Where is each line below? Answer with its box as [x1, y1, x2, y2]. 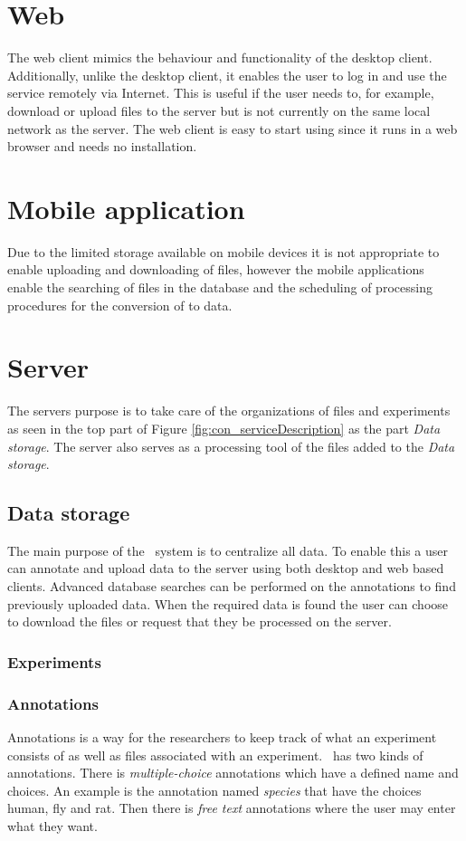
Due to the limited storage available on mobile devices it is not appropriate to [7, 242, 440, 261]
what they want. [7, 816, 98, 835]
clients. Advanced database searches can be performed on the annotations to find [7, 577, 456, 596]
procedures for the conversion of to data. [7, 295, 233, 314]
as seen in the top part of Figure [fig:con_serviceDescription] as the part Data [7, 418, 441, 437]
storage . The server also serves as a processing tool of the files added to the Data [7, 436, 455, 455]
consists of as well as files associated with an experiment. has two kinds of [7, 745, 423, 764]
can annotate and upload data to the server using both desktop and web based [7, 559, 444, 578]
